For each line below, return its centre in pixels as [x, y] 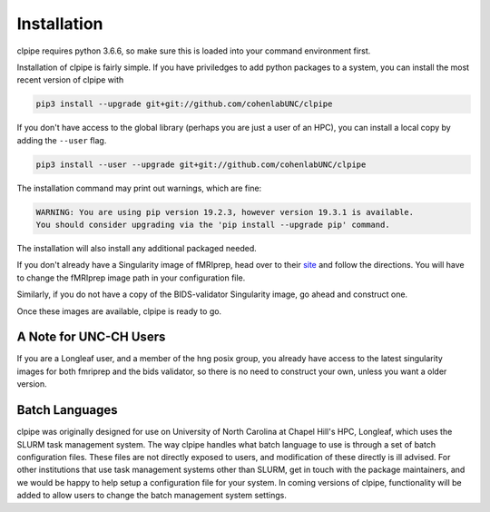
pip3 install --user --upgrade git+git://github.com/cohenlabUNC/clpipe [201, 164]
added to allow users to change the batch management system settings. [152, 496]
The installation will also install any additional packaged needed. [137, 249]
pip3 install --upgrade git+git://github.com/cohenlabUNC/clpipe [184, 104]
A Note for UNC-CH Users [91, 337]
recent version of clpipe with [70, 80]
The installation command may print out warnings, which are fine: [139, 188]
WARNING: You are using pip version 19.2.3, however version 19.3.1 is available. [225, 212]
